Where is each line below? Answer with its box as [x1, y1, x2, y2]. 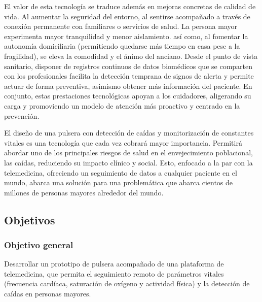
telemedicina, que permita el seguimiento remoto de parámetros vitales [4, 268, 224, 279]
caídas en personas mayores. [4, 288, 91, 299]
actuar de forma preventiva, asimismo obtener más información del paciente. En [4, 80, 252, 91]
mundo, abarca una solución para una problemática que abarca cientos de [4, 177, 233, 188]
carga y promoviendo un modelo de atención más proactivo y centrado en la [4, 100, 240, 111]
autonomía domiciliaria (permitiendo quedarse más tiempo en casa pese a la [4, 41, 240, 51]
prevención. [4, 110, 40, 121]
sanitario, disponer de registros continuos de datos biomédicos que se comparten [4, 60, 253, 71]
